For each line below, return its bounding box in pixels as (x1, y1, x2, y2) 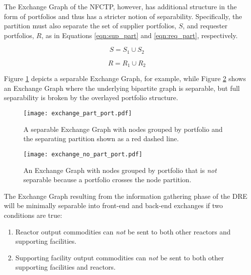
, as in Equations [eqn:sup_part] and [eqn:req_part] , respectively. (41, 30, 238, 40)
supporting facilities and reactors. (15, 262, 116, 272)
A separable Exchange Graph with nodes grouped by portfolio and (23, 124, 223, 134)
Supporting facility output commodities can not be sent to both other (15, 252, 224, 262)
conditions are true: (4, 210, 63, 220)
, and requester (183, 21, 228, 31)
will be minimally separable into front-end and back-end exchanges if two (4, 200, 223, 211)
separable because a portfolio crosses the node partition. (23, 174, 191, 185)
